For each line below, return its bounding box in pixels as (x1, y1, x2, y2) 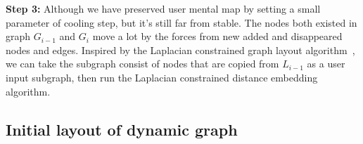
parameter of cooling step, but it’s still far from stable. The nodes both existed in (6, 15, 357, 30)
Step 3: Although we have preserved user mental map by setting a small (6, 1, 321, 15)
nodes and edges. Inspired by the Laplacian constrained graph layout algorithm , (6, 42, 355, 57)
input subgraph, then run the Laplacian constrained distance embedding (6, 70, 318, 84)
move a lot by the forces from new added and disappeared (92, 29, 343, 44)
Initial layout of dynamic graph (6, 118, 238, 140)
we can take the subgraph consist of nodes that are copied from (6, 56, 279, 71)
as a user (307, 56, 345, 71)
